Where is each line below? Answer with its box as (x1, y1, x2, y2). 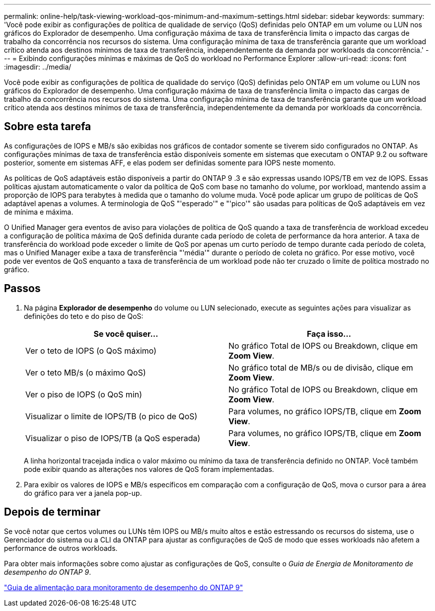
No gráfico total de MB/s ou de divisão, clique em (228, 362, 413, 373)
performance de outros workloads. (4, 543, 118, 552)
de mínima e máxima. (4, 207, 73, 216)
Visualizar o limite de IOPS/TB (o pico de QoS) (25, 411, 198, 421)
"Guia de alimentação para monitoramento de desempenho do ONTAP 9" (4, 583, 243, 592)
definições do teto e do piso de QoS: (24, 311, 144, 320)
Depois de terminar (4, 506, 101, 519)
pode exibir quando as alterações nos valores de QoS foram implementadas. (24, 464, 274, 473)
